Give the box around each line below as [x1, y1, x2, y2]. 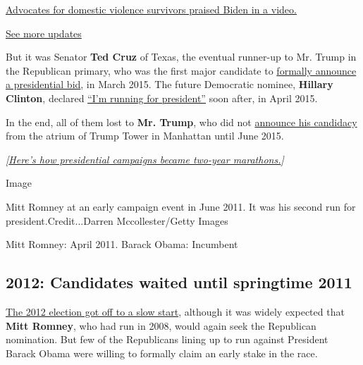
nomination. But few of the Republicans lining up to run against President [6, 332, 328, 347]
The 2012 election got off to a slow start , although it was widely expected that [6, 304, 345, 318]
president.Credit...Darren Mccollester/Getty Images [6, 213, 228, 228]
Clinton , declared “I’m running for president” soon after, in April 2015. [6, 90, 318, 105]
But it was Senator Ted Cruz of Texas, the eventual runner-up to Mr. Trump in [6, 49, 357, 64]
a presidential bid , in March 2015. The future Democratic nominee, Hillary [6, 77, 333, 92]
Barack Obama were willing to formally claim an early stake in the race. [6, 345, 318, 360]
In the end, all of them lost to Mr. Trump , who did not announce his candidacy [6, 114, 357, 129]
